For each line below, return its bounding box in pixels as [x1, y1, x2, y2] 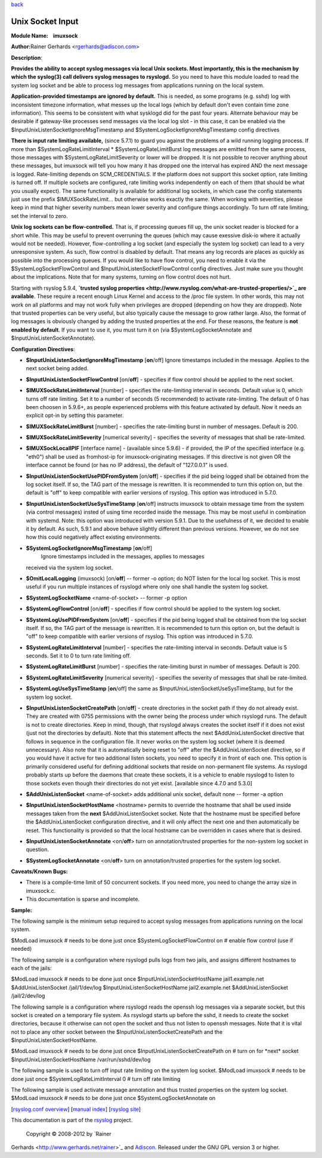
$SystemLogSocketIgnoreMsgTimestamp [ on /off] [26, 544, 152, 552]
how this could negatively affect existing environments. [26, 533, 162, 540]
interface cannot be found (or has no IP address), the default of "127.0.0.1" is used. [26, 462, 229, 469]
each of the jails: [11, 965, 52, 972]
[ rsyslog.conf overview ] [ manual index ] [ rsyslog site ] [11, 1105, 141, 1113]
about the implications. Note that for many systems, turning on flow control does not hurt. [11, 274, 231, 281]
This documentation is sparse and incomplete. [26, 896, 140, 903]
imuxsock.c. [26, 887, 56, 894]
